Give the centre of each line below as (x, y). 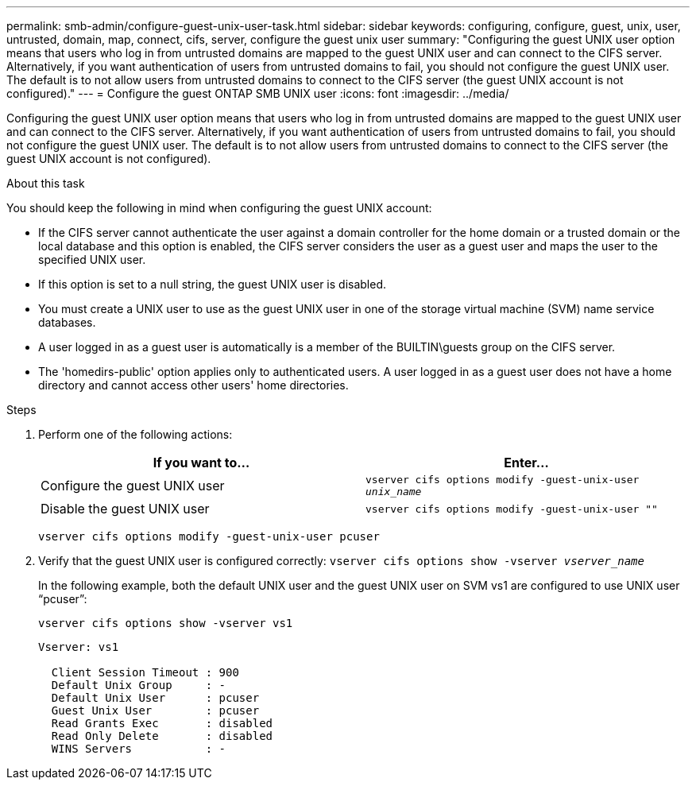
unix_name (394, 492)
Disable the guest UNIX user (125, 509)
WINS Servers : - (139, 749)
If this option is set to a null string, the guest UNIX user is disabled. (213, 284)
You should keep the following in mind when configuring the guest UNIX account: (219, 208)
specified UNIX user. (92, 259)
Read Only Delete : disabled (162, 736)
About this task (46, 183)
